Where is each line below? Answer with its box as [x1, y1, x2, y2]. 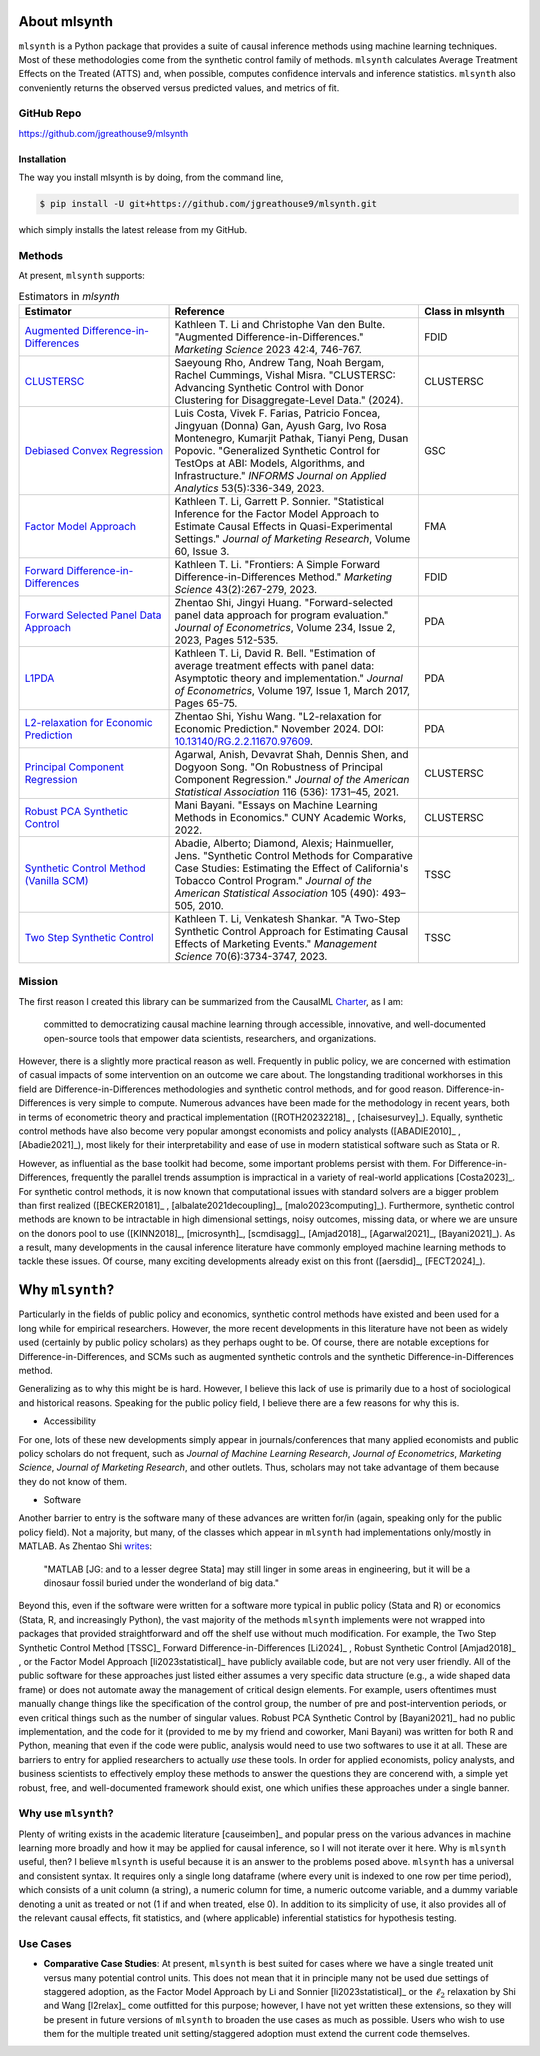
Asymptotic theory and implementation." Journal [174, 671, 404, 685]
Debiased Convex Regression [24, 444, 164, 458]
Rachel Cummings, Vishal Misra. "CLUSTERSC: [174, 368, 396, 382]
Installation [18, 153, 67, 165]
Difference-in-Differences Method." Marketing [174, 570, 393, 584]
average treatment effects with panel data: [174, 659, 375, 673]
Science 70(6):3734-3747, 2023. [174, 950, 328, 964]
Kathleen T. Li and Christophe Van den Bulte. [174, 318, 386, 332]
